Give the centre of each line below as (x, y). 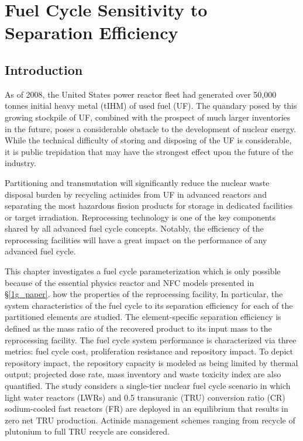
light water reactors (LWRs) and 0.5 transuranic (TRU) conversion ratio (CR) (145, 397)
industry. (20, 163)
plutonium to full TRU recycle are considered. (87, 431)
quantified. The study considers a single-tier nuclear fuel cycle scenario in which (148, 386)
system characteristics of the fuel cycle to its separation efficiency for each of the (149, 305)
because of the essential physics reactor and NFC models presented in (130, 282)
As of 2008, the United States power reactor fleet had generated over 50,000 (141, 94)
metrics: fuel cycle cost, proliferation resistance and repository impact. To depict (149, 351)
